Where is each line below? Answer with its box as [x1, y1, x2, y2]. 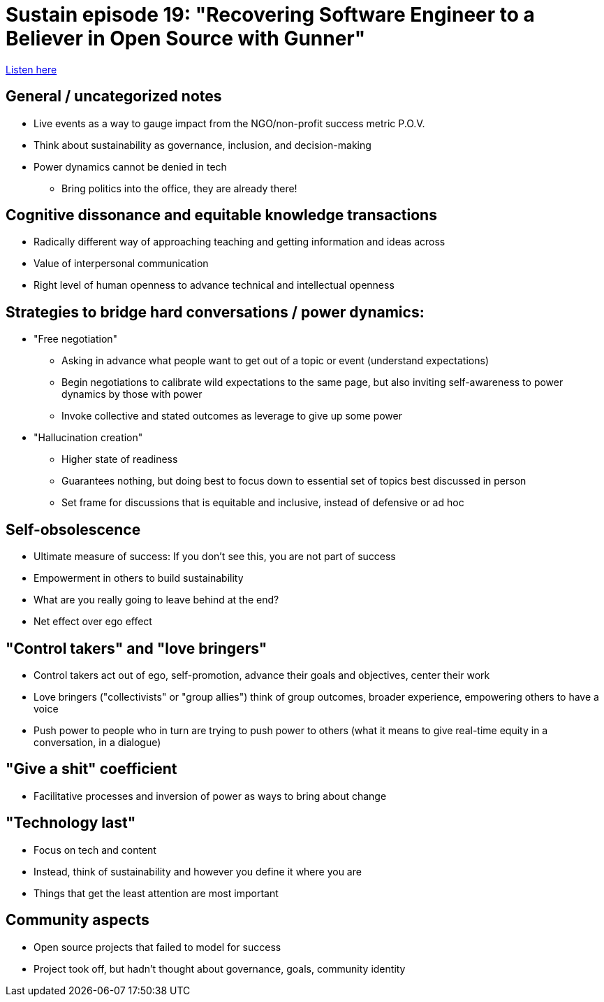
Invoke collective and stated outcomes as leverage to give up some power [61, 410, 402, 422]
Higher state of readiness [61, 453, 178, 466]
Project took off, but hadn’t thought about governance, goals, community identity [34, 962, 406, 975]
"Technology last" [6, 814, 136, 832]
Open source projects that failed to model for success [34, 940, 281, 953]
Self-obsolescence [6, 520, 141, 538]
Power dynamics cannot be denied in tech [34, 160, 227, 173]
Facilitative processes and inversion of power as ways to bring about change [34, 789, 387, 802]
